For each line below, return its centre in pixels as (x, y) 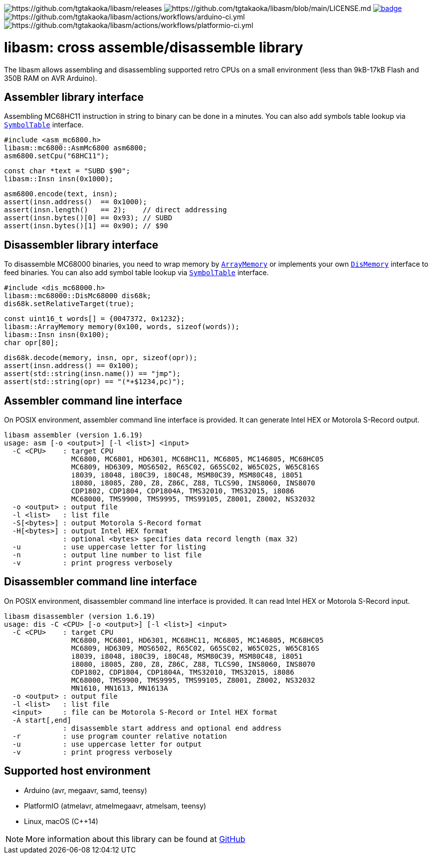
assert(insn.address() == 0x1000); (76, 202)
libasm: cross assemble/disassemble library (154, 47)
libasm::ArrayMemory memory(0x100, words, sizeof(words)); (122, 327)
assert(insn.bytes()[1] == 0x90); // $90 (86, 226)
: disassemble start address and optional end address (172, 728)
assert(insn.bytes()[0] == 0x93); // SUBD (88, 218)
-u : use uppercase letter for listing (109, 547)
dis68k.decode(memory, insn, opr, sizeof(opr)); (101, 358)
